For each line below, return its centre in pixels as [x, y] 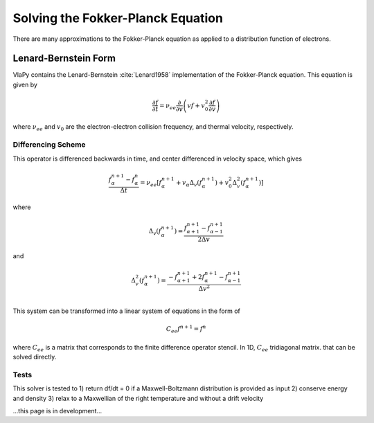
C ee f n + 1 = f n [186, 329]
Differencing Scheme [49, 145]
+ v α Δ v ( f [189, 183]
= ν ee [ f [151, 183]
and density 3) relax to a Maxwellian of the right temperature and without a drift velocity [138, 398]
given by [25, 84]
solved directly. [35, 357]
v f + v [196, 105]
